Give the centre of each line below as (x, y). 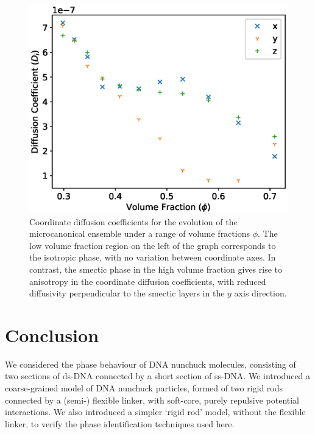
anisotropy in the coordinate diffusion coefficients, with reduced (148, 281)
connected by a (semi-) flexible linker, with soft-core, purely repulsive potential (152, 400)
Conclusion (52, 334)
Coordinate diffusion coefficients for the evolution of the (133, 221)
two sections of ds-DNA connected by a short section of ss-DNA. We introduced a (158, 376)
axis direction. (260, 293)
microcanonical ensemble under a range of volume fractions (140, 233)
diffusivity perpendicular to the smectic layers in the (127, 293)
